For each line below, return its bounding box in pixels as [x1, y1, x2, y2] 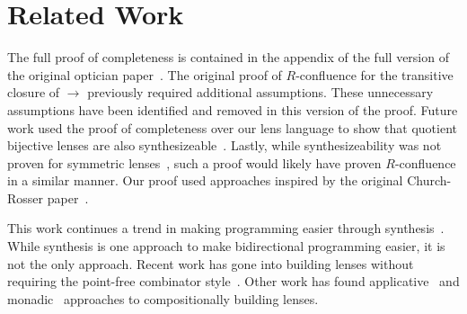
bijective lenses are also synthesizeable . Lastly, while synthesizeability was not [7, 136, 442, 155]
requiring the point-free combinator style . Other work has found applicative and [7, 272, 460, 291]
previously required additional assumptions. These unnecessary [87, 83, 434, 102]
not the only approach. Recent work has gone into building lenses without [7, 254, 414, 273]
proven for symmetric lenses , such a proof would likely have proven [7, 153, 382, 172]
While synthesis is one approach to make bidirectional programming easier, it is [7, 237, 445, 256]
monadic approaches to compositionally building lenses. [7, 289, 319, 308]
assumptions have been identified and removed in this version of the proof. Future [7, 100, 458, 119]
